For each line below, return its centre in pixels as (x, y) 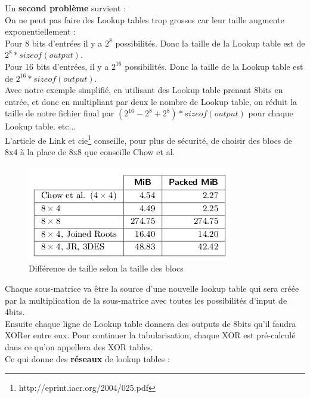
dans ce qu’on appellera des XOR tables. (79, 346)
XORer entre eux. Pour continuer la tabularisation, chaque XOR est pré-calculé (150, 335)
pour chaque (271, 113)
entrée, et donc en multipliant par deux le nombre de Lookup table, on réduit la (151, 101)
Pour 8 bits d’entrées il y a (54, 43)
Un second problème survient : (65, 8)
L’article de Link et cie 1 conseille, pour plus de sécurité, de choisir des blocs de (149, 139)
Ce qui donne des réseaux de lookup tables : (87, 358)
